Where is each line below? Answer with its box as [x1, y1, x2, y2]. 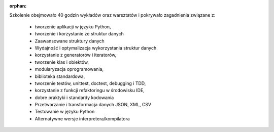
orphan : [9, 3, 27, 9]
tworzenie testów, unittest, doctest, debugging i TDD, [35, 80, 146, 86]
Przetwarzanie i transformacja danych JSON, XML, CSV [35, 102, 152, 108]
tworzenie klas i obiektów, [35, 59, 89, 65]
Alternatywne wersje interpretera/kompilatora [35, 115, 130, 121]
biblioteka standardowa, [35, 73, 85, 79]
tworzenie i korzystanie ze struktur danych [35, 31, 124, 37]
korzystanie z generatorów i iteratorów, [35, 52, 117, 58]
